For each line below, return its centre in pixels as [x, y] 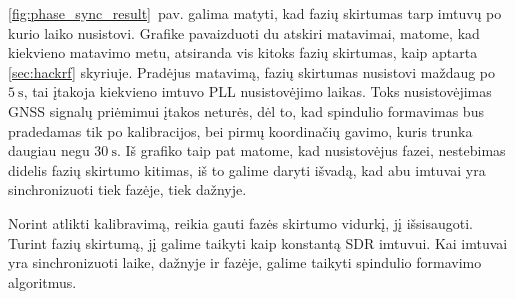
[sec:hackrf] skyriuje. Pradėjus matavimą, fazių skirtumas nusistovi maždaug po [252, 71]
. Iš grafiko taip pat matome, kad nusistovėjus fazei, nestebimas [311, 150]
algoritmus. [42, 281]
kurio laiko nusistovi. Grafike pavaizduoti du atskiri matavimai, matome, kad [244, 32]
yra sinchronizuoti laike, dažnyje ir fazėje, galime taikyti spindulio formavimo [245, 262]
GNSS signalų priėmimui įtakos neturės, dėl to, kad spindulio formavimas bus [246, 110]
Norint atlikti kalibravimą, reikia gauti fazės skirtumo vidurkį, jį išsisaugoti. [240, 222]
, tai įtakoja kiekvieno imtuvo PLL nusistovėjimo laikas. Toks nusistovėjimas [257, 91]
